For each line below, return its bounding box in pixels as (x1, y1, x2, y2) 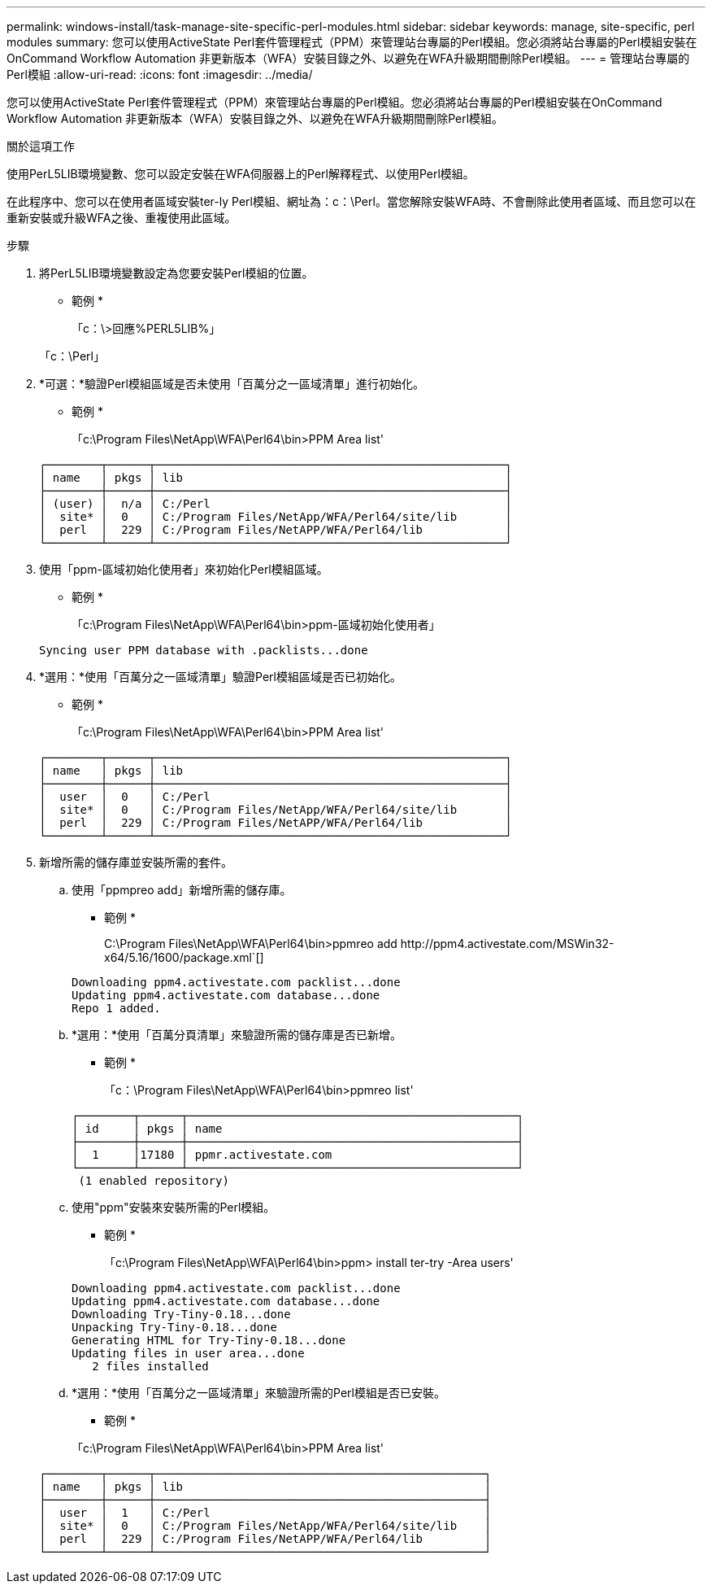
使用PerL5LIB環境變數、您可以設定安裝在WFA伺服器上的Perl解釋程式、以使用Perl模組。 (7, 167, 475, 181)
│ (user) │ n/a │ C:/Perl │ (39, 497, 512, 510)
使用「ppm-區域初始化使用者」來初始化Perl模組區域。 (39, 562, 328, 576)
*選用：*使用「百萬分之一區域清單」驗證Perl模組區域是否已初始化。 (39, 670, 402, 684)
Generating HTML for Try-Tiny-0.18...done (72, 1334, 346, 1347)
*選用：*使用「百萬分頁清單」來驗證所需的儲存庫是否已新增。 (72, 1028, 402, 1042)
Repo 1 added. (72, 1002, 161, 1015)
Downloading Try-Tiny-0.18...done (72, 1308, 291, 1321)
